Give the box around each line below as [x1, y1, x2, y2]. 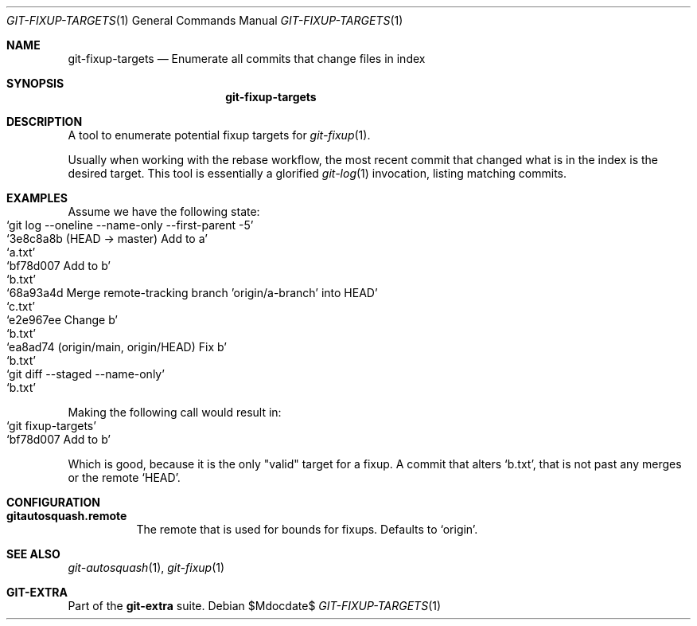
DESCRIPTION [6, 115, 83, 128]
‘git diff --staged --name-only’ [6, 367, 165, 381]
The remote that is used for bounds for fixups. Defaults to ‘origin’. [136, 522, 478, 536]
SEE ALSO [6, 547, 60, 561]
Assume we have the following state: [68, 205, 260, 218]
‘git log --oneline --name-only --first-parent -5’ [6, 218, 254, 232]
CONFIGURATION [6, 495, 100, 509]
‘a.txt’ [6, 245, 36, 259]
